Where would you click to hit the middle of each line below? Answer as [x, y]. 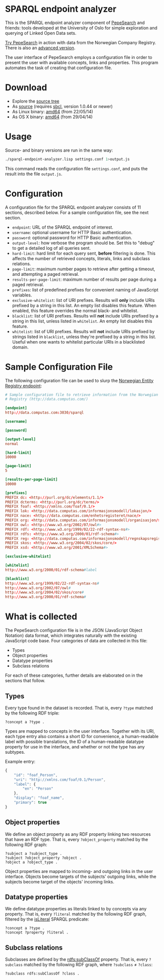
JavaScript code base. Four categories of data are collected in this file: [76, 641]
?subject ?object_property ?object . [43, 858]
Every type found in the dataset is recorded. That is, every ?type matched [79, 708]
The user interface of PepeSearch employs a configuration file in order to [79, 57]
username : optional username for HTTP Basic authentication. [72, 232]
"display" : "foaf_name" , [39, 798]
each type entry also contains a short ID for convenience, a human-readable [82, 736]
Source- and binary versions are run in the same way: [59, 150]
